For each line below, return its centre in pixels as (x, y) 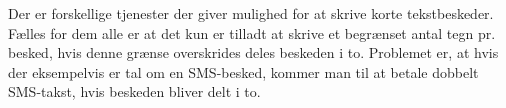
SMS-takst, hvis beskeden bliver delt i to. (134, 91)
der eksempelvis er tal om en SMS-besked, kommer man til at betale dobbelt (243, 71)
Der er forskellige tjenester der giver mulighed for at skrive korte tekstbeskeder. (251, 13)
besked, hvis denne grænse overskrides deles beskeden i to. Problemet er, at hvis (253, 52)
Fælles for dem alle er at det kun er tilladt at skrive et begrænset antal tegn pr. (252, 32)
